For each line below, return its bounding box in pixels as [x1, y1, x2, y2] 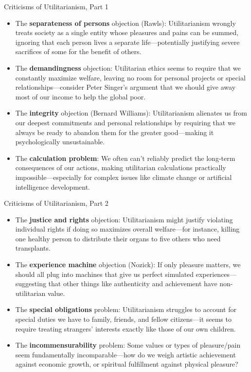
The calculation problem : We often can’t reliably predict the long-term [15, 153, 235, 163]
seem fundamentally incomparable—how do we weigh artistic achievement [15, 349, 236, 359]
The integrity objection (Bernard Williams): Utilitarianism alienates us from [15, 108, 247, 118]
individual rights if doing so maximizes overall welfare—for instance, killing [15, 224, 240, 234]
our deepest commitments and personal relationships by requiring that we [15, 117, 235, 127]
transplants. [15, 243, 51, 253]
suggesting [15, 278, 46, 289]
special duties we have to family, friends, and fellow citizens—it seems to [15, 314, 232, 324]
